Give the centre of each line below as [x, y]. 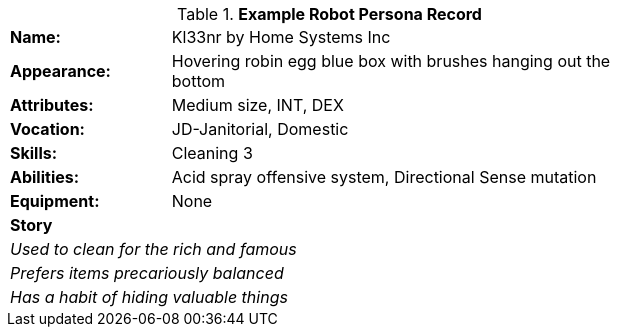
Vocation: [47, 129]
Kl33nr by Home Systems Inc [281, 37]
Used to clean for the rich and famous [153, 249]
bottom [198, 81]
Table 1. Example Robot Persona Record [329, 14]
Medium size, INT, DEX [257, 105]
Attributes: [52, 105]
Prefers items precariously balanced [147, 273]
